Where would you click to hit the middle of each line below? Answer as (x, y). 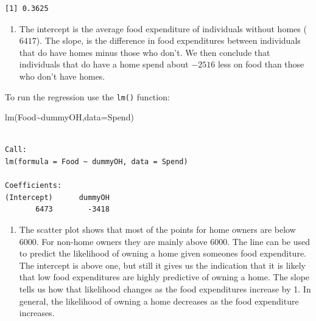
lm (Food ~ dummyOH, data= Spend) (69, 117)
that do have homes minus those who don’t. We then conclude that (145, 52)
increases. (37, 313)
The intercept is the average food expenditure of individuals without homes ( (163, 28)
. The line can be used (269, 241)
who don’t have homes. (62, 76)
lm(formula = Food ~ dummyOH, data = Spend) (97, 162)
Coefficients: (33, 186)
